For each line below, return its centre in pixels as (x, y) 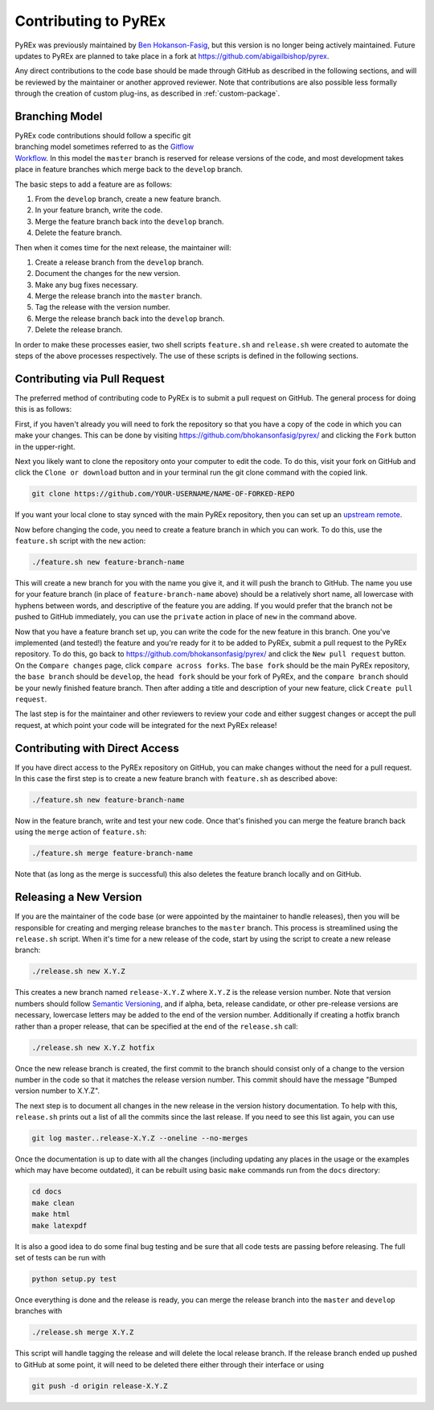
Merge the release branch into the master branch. (119, 296)
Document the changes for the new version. (108, 273)
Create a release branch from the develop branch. (119, 262)
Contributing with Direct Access (97, 748)
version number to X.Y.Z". (57, 1091)
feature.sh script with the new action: (80, 541)
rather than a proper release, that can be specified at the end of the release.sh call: (156, 1026)
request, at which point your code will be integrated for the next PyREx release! (146, 725)
